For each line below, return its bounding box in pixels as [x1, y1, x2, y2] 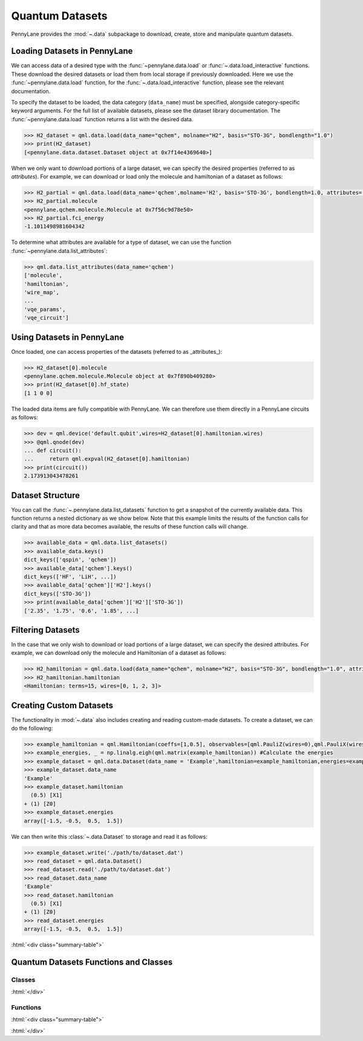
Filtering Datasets [11, 625, 80, 635]
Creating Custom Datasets [11, 700, 113, 710]
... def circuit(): [24, 446, 82, 454]
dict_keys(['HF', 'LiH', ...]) [24, 573, 117, 580]
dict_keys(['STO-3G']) [24, 590, 91, 597]
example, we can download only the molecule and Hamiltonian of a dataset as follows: [11, 649, 227, 656]
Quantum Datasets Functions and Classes [11, 957, 173, 967]
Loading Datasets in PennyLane [11, 46, 133, 56]
